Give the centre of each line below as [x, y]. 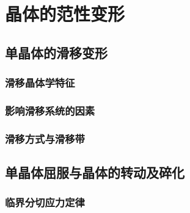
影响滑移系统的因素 [50, 110]
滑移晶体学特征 [40, 83]
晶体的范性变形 [65, 14]
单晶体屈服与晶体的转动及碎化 [95, 172]
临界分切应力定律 [45, 202]
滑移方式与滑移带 [45, 138]
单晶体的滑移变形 [56, 52]
